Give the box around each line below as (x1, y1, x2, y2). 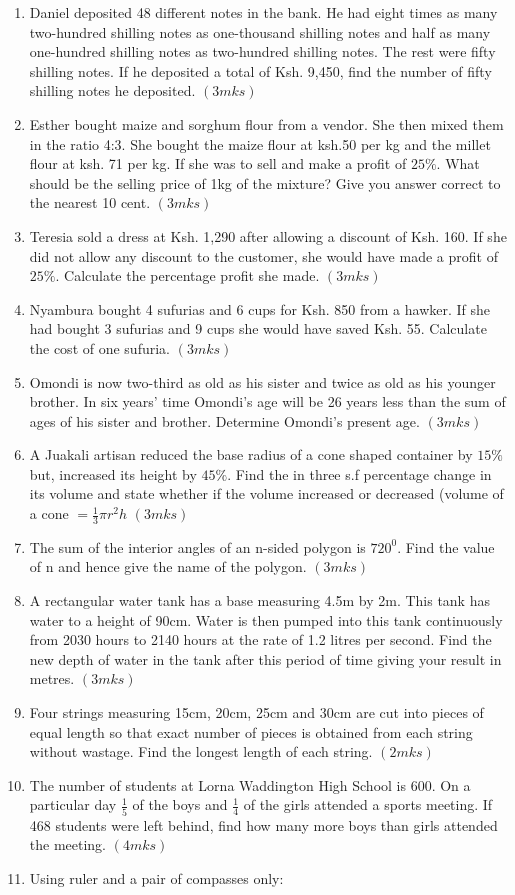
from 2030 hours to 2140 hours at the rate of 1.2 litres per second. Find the (29, 629, 492, 650)
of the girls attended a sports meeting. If (243, 794, 493, 815)
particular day (29, 794, 117, 815)
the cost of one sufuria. (29, 337, 170, 358)
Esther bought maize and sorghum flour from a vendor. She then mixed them (29, 113, 504, 134)
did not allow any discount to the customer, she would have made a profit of (29, 245, 498, 266)
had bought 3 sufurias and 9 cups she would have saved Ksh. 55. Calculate (29, 318, 487, 339)
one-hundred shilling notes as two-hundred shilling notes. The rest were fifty (29, 41, 496, 62)
